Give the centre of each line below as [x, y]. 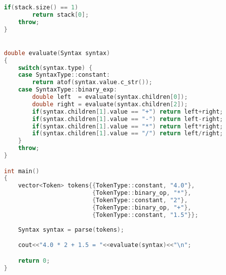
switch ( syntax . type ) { [55, 68]
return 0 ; [34, 260]
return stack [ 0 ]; [60, 15]
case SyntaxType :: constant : [64, 75]
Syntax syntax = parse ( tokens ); [71, 229]
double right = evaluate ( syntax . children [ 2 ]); [110, 104]
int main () [22, 171]
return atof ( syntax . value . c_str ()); [92, 82]
